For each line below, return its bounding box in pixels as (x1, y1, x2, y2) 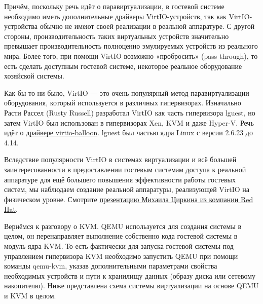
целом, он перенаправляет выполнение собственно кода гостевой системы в (4, 231, 238, 241)
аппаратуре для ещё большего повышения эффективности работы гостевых (4, 174, 236, 184)
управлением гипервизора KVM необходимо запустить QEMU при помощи (4, 250, 238, 261)
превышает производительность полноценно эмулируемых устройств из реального (4, 41, 258, 51)
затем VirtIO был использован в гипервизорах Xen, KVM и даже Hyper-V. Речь (4, 117, 254, 128)
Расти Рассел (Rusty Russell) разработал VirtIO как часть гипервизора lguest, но (4, 107, 255, 118)
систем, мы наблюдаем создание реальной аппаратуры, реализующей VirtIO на (4, 184, 249, 195)
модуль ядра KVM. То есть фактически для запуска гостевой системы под (4, 241, 234, 251)
